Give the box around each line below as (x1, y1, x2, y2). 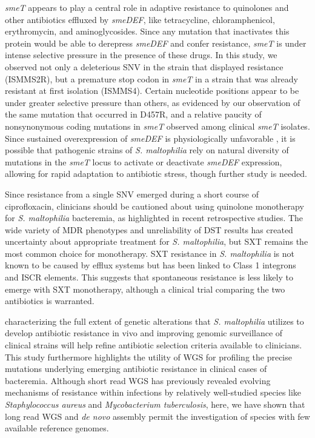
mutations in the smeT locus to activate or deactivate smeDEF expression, (5, 155, 282, 168)
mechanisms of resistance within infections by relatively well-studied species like (5, 386, 302, 399)
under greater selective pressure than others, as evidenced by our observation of (5, 96, 300, 108)
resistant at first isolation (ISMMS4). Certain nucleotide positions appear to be (5, 84, 299, 97)
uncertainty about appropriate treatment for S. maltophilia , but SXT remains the (5, 235, 308, 248)
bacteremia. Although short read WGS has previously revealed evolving (5, 374, 271, 387)
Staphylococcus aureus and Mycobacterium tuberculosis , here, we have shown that (5, 398, 305, 410)
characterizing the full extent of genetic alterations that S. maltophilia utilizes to (5, 314, 304, 327)
